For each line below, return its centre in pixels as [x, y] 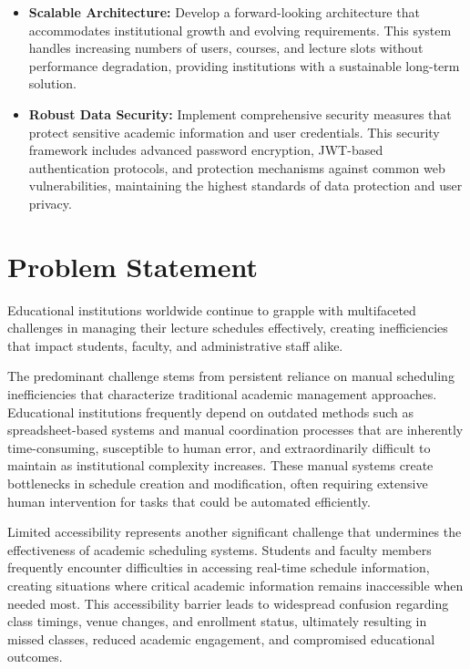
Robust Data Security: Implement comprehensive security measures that [240, 113]
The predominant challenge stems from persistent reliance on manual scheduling [231, 376]
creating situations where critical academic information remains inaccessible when [235, 585]
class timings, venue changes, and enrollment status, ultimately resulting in [217, 621]
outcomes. [35, 657]
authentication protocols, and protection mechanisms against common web [237, 167]
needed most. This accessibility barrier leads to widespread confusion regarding [228, 603]
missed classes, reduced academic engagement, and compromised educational [221, 638]
